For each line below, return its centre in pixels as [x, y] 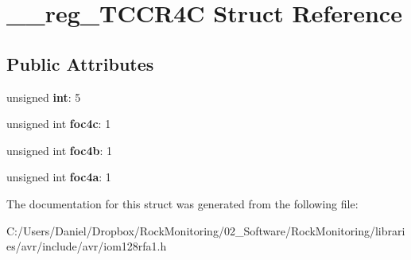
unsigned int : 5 [44, 97]
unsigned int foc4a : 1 [59, 177]
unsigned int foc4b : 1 [59, 150]
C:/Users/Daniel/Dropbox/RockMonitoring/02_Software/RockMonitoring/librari [206, 230]
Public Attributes [80, 63]
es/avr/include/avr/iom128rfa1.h [87, 246]
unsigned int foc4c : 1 [59, 124]
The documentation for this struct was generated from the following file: [182, 203]
